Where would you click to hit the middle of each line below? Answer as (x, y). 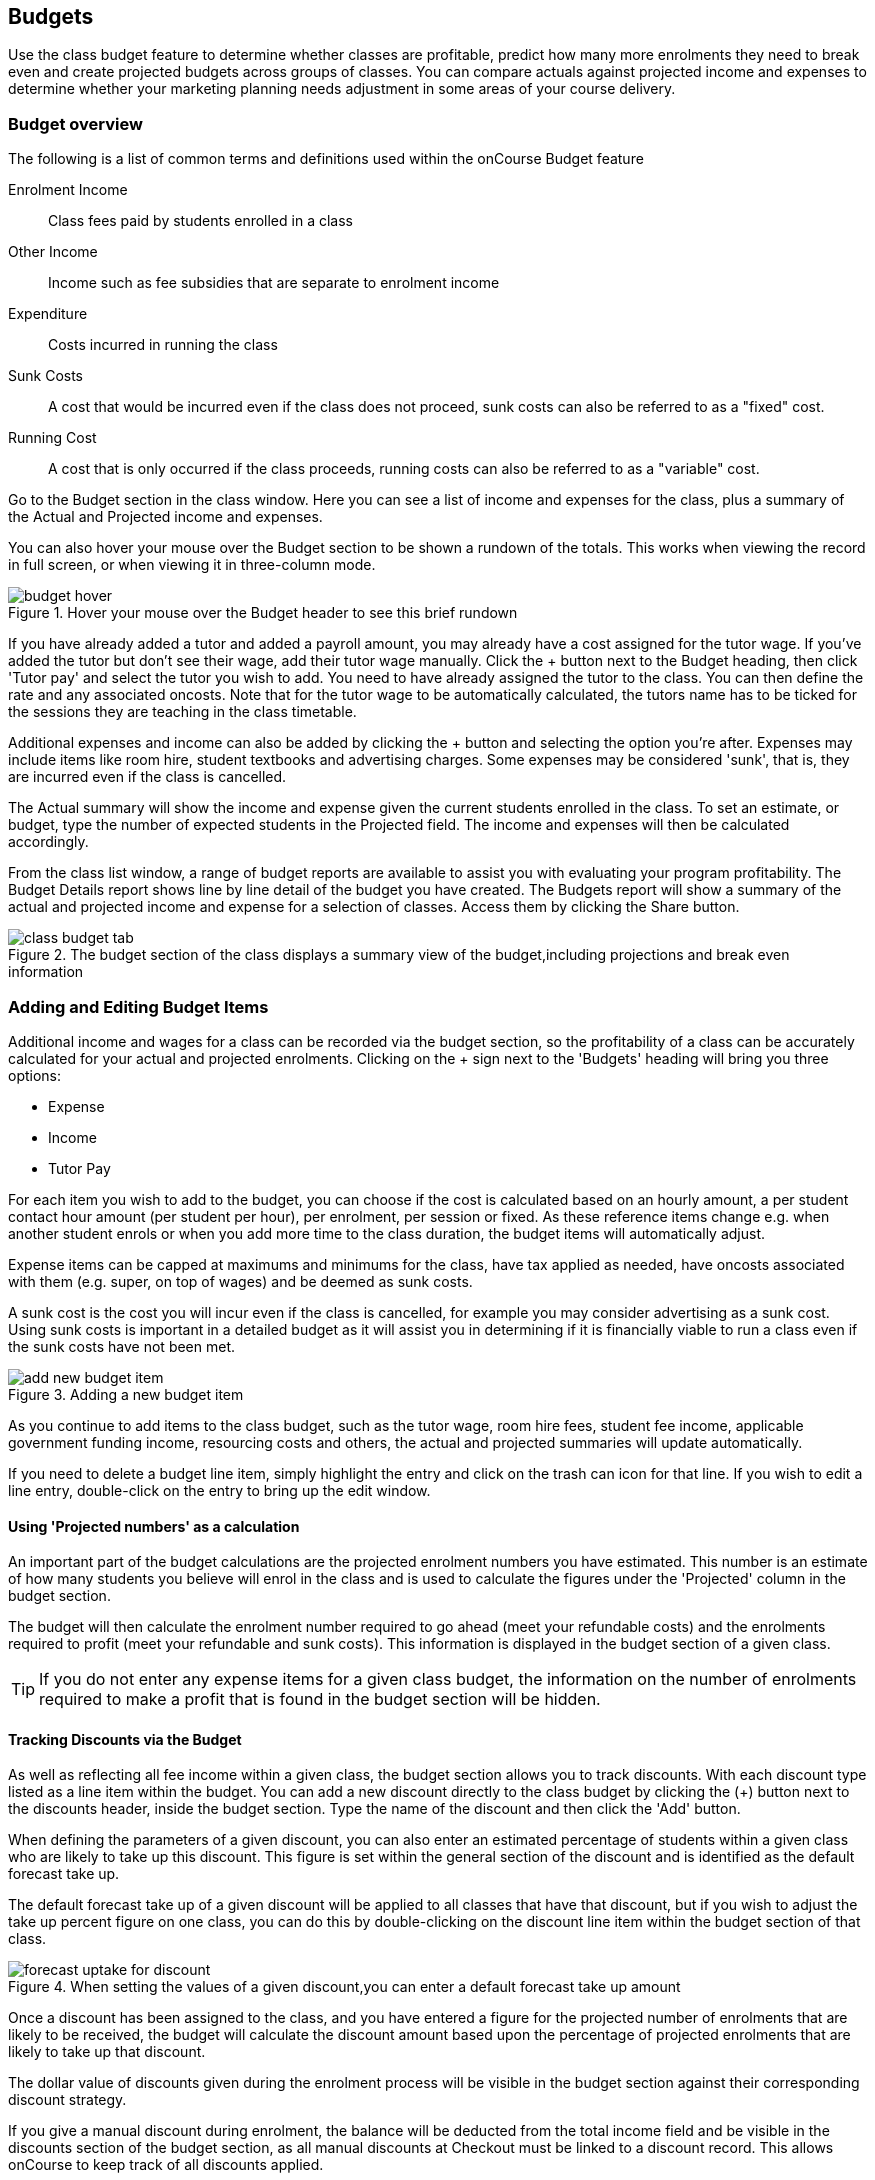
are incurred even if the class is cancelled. (147, 777)
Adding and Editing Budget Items (138, 1006)
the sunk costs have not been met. (122, 1346)
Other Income (53, 252)
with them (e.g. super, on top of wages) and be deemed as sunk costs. (240, 1281)
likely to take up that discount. (107, 2052)
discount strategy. (67, 2100)
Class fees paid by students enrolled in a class (200, 221)
